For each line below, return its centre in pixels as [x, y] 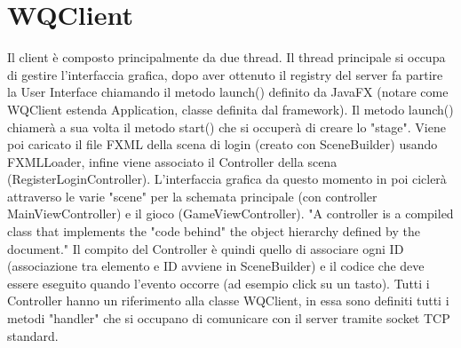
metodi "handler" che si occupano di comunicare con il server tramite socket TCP [229, 318]
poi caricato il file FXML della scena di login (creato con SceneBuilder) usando [223, 144]
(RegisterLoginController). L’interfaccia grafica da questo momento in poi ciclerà [227, 179]
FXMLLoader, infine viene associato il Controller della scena [172, 161]
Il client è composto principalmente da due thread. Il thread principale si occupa [227, 57]
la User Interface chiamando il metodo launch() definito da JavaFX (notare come [228, 92]
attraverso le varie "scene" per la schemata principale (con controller [192, 196]
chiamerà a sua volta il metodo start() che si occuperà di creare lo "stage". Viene [227, 127]
